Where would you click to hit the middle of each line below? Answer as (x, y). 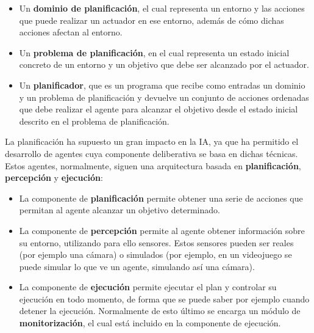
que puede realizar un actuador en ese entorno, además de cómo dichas (152, 20)
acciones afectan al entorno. (71, 32)
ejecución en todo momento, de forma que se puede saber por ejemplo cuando (164, 298)
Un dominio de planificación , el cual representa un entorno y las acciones (162, 8)
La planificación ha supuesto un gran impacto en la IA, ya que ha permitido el (152, 141)
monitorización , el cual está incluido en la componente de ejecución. (150, 323)
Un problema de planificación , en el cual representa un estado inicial (154, 52)
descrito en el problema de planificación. (94, 121)
